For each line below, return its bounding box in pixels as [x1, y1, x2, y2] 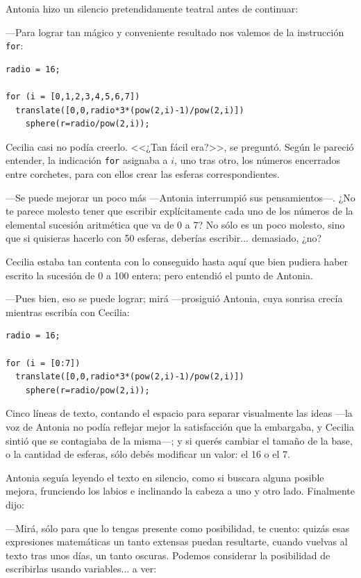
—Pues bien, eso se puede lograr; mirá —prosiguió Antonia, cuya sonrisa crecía [6, 291, 343, 306]
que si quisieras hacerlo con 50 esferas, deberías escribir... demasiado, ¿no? [6, 231, 322, 245]
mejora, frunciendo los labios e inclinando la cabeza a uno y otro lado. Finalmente [6, 484, 355, 498]
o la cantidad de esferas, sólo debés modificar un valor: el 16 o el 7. [6, 447, 290, 461]
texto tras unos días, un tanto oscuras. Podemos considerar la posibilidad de [6, 547, 330, 562]
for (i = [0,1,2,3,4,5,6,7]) [6, 92, 140, 102]
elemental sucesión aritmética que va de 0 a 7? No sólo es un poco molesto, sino [6, 217, 345, 231]
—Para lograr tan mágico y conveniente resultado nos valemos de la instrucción [6, 24, 344, 39]
